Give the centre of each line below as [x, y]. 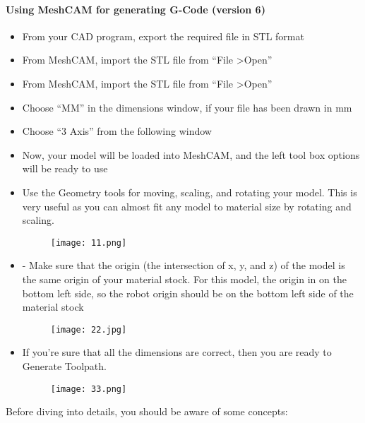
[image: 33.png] [89, 389]
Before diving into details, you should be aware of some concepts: [147, 411]
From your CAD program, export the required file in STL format [163, 36]
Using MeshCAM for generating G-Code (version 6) [136, 9]
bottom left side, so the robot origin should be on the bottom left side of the [188, 293]
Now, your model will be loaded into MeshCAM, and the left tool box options [191, 154]
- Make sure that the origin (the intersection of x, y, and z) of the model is [184, 265]
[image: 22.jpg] [89, 329]
